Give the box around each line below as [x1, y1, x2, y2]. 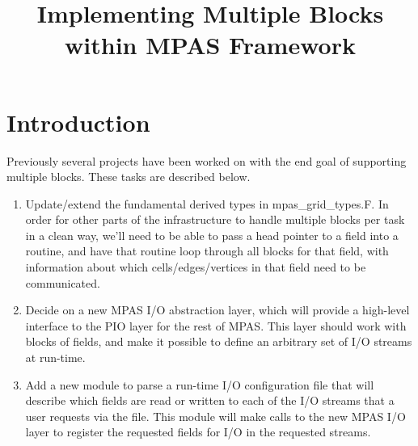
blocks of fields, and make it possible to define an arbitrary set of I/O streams [25, 333, 412, 350]
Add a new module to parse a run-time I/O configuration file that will [25, 376, 374, 393]
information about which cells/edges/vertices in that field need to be [25, 259, 366, 276]
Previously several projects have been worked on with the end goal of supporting [6, 152, 407, 169]
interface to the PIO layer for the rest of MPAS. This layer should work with [25, 317, 407, 334]
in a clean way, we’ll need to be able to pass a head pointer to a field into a [25, 226, 399, 243]
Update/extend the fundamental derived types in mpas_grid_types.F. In [25, 195, 389, 212]
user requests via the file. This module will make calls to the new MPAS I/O [25, 407, 406, 424]
